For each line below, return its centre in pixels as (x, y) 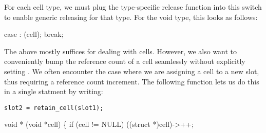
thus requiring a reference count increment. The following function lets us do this (132, 81)
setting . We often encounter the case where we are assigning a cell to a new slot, (132, 71)
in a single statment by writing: (54, 91)
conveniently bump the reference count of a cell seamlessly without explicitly (125, 61)
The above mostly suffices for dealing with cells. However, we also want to (121, 51)
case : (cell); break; (34, 34)
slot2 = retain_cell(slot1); (54, 108)
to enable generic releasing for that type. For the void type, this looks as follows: (131, 17)
